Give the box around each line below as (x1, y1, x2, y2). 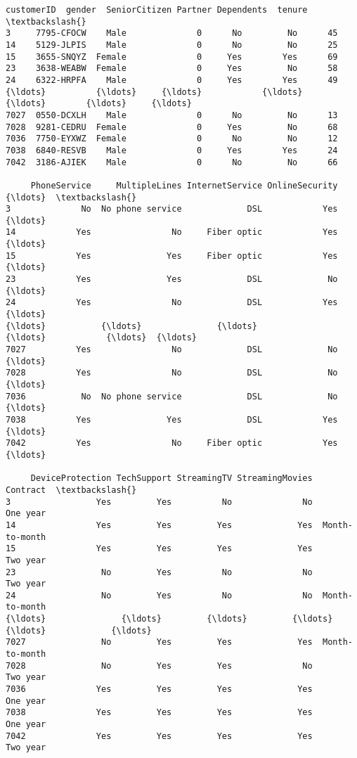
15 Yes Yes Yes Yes (6, 544, 313, 554)
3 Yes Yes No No (6, 496, 313, 507)
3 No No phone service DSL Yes (6, 204, 338, 214)
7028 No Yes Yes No (6, 660, 313, 671)
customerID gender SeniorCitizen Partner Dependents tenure (6, 5, 308, 15)
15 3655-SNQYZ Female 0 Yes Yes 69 (6, 51, 338, 62)
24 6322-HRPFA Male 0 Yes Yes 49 (6, 75, 338, 85)
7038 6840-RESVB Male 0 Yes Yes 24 (6, 145, 338, 155)
